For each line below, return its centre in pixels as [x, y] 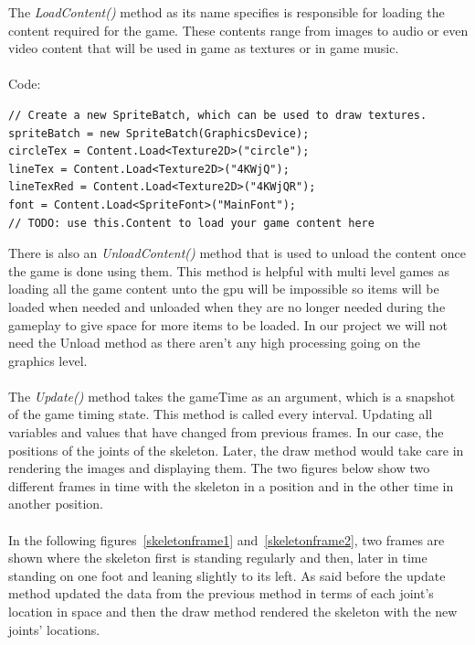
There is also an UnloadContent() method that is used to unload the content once [237, 253]
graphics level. [48, 360]
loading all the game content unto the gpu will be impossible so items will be [224, 289]
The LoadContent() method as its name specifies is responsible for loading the [227, 12]
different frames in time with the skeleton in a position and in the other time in [231, 485]
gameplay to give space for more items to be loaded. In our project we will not [228, 324]
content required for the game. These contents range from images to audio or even [238, 30]
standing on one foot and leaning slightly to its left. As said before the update [227, 575]
